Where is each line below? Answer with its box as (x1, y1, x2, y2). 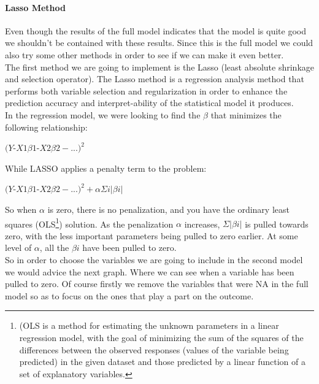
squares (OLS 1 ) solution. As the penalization (5, 215, 174, 230)
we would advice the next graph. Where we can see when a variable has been (5, 265, 294, 278)
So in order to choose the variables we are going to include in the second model (5, 253, 303, 266)
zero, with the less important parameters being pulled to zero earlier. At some (5, 229, 298, 242)
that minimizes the (210, 108, 282, 121)
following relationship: (5, 120, 88, 133)
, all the (39, 241, 69, 254)
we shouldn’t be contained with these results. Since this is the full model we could (5, 36, 313, 49)
